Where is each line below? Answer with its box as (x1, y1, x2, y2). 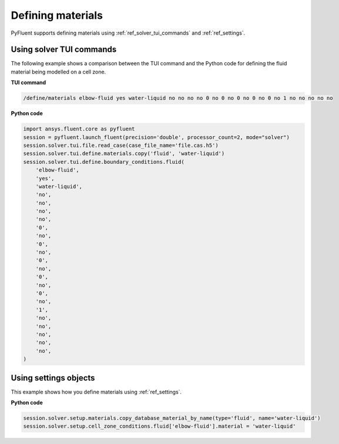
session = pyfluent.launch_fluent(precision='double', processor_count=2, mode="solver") (23, 134, 290, 140)
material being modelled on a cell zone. (11, 68, 106, 75)
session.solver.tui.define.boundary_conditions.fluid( (23, 159, 184, 165)
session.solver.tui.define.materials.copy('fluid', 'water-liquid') (23, 150, 225, 157)
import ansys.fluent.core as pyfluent (23, 126, 135, 132)
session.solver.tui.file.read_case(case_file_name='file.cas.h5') (23, 142, 219, 149)
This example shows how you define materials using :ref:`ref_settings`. (11, 388, 182, 395)
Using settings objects (11, 373, 95, 383)
